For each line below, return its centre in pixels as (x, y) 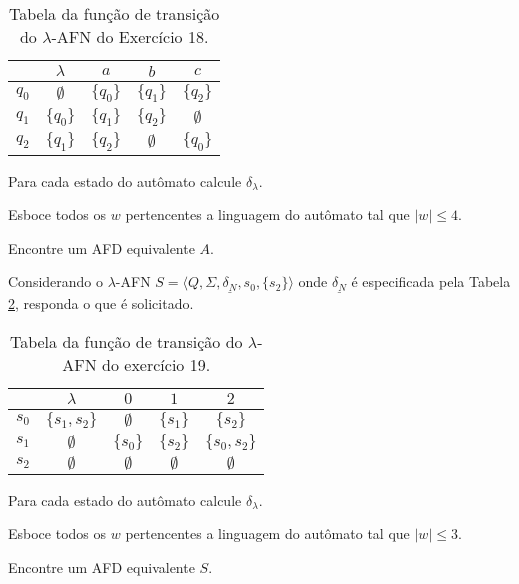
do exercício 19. (156, 364)
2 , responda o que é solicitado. (101, 303)
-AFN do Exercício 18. (130, 36)
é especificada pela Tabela (431, 281)
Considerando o (56, 281)
